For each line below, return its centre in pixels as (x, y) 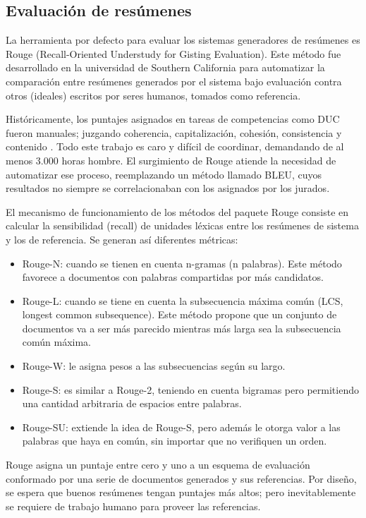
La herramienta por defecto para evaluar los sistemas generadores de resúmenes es (183, 40)
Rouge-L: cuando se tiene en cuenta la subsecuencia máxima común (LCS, (183, 300)
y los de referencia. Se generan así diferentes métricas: (122, 239)
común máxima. (57, 342)
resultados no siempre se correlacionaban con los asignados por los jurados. (168, 188)
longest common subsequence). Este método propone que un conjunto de (179, 314)
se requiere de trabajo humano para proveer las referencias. (133, 506)
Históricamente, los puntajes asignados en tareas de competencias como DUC (173, 119)
